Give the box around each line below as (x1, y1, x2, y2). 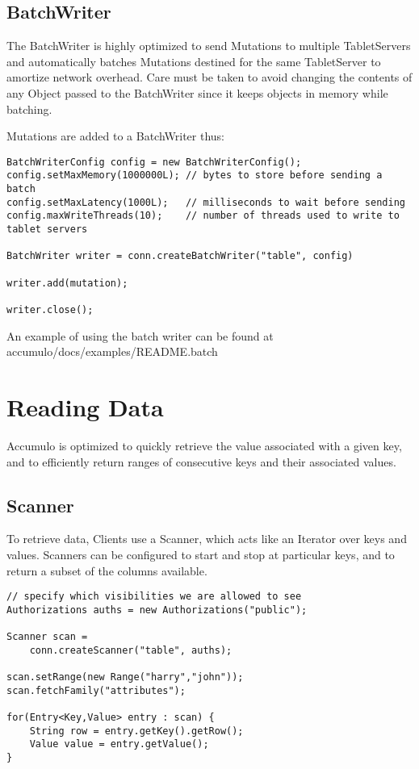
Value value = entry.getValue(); (29, 738, 209, 750)
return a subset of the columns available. (6, 562, 207, 579)
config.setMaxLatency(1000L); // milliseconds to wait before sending (6, 196, 405, 208)
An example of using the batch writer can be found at (6, 327, 274, 344)
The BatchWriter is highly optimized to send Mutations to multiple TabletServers (6, 37, 411, 54)
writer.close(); (6, 303, 94, 316)
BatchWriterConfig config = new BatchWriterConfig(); (6, 156, 302, 168)
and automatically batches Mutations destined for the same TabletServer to (6, 52, 381, 69)
